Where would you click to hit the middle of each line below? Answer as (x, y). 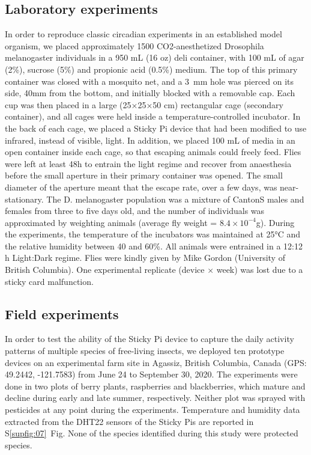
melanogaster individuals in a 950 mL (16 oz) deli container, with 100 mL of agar (155, 57)
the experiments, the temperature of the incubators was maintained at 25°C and (153, 234)
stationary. (24, 199)
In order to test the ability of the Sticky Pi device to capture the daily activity (149, 339)
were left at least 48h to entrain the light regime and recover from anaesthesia (148, 163)
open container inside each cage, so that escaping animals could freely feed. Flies (153, 152)
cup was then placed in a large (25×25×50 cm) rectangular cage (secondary (144, 104)
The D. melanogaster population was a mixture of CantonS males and (175, 199)
